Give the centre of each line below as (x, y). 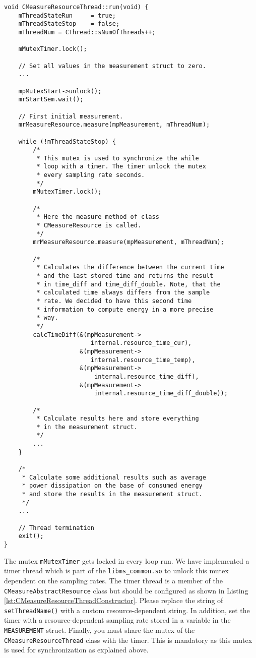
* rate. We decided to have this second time (114, 301)
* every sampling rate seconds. (91, 175)
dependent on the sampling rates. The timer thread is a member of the (113, 580)
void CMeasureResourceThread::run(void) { (76, 7)
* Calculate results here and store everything (118, 419)
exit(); (31, 536)
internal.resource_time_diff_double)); (161, 394)
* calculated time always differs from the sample (123, 293)
